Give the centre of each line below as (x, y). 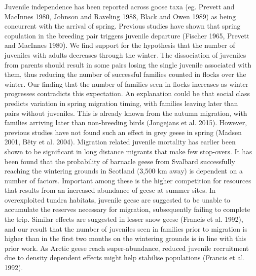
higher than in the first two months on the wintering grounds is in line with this (126, 238)
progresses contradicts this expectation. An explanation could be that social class (127, 93)
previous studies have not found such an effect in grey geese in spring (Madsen (123, 132)
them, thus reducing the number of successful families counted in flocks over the (125, 74)
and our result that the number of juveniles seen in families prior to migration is (126, 228)
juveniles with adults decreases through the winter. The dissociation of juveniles (125, 54)
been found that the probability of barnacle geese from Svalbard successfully (120, 161)
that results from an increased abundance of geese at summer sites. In (110, 190)
